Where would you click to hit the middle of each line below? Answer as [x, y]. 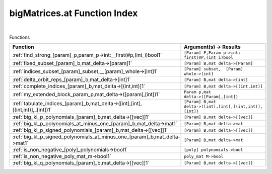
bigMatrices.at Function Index [74, 13]
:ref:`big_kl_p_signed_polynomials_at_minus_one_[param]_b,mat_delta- [96, 137]
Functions [20, 37]
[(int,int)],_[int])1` [32, 110]
